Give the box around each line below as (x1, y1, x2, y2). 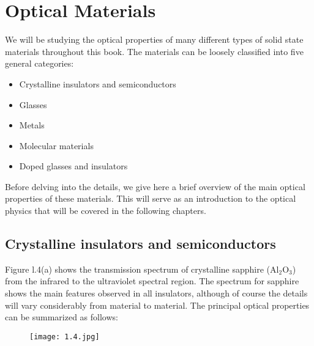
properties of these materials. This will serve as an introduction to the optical (5, 192, 296, 205)
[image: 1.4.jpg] (29, 332, 100, 341)
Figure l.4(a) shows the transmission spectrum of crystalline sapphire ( (5, 262, 271, 275)
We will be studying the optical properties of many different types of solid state (5, 33, 304, 46)
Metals (19, 119, 45, 131)
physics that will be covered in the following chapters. (5, 204, 206, 217)
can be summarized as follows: (5, 311, 118, 323)
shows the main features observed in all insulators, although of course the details (5, 287, 308, 300)
